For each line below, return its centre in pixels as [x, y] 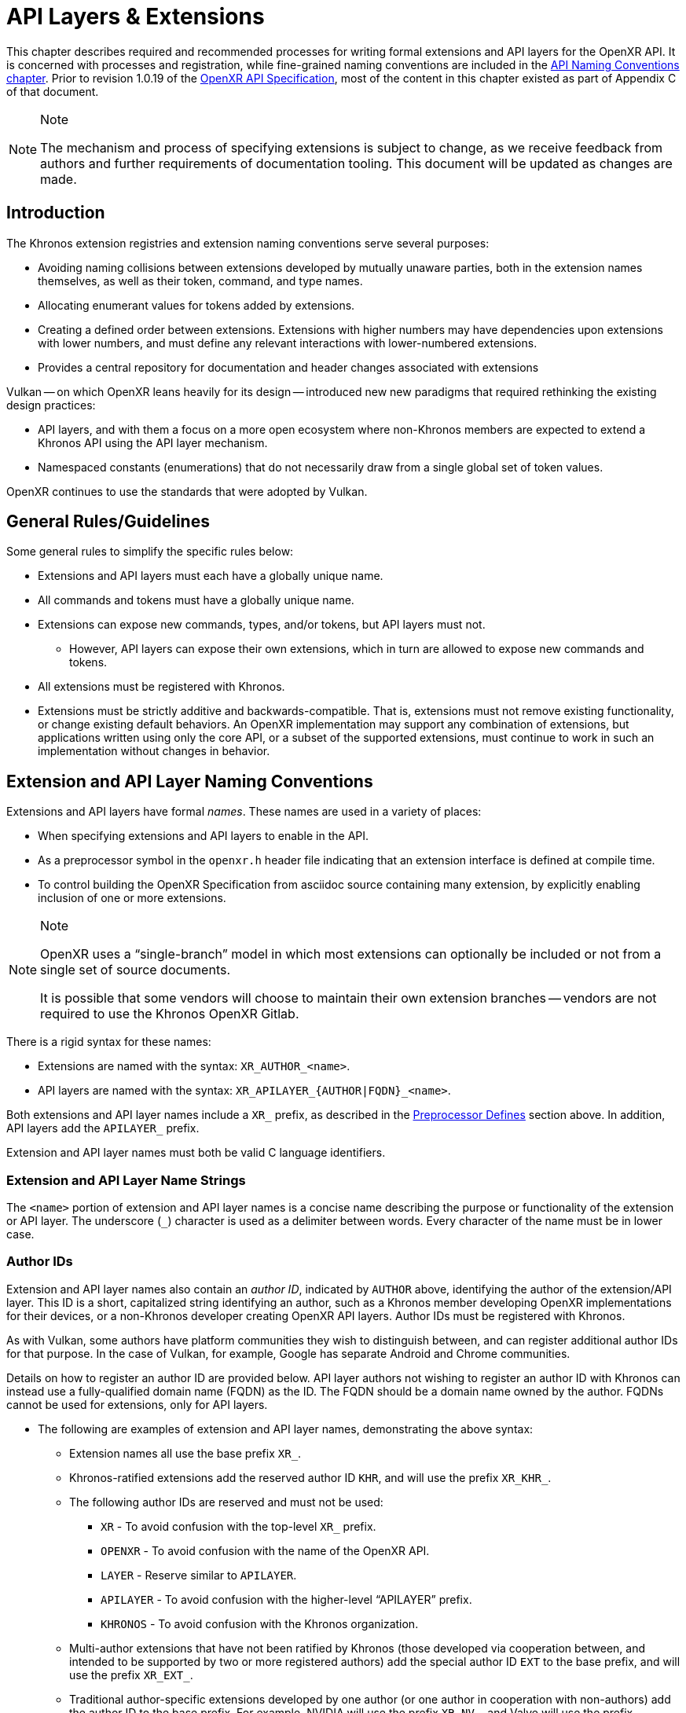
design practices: [51, 405]
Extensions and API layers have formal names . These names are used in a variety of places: [244, 812]
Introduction [56, 213]
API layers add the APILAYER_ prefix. [103, 1128]
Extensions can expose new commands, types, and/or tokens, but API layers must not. [262, 625]
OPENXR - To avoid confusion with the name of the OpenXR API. [265, 1550]
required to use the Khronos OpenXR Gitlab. [170, 1014]
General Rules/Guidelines [108, 522]
